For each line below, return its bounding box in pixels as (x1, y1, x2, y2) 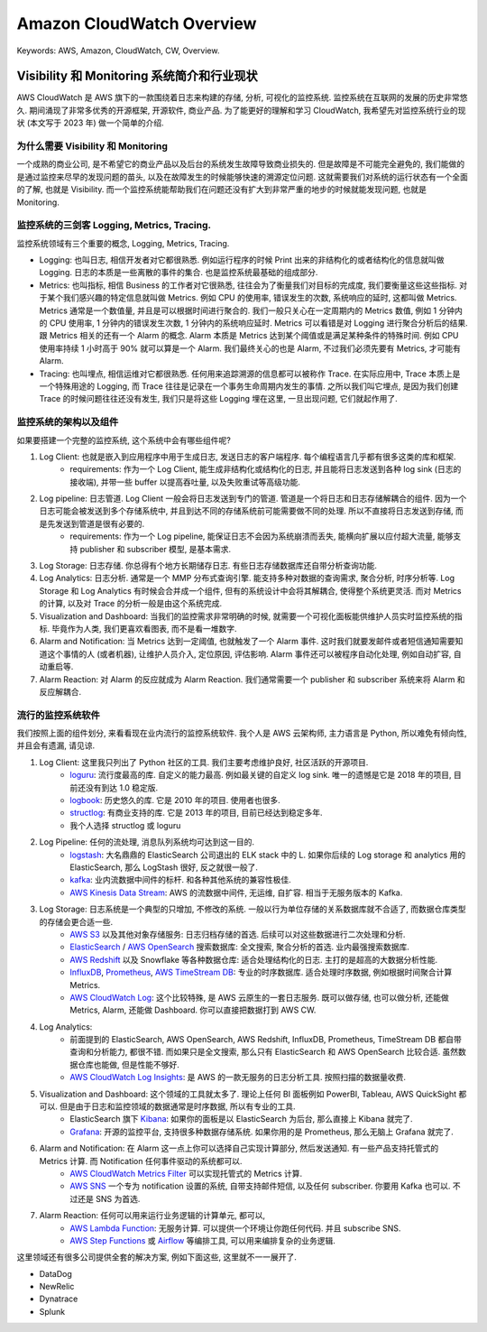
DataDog (39, 1268, 72, 1279)
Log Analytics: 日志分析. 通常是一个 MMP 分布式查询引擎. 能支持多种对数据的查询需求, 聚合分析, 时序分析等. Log (39, 573, 455, 584)
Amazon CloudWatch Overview (16, 14, 257, 33)
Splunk (39, 1306, 66, 1317)
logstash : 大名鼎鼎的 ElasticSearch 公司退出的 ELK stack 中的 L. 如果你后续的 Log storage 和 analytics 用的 (69, 849, 466, 860)
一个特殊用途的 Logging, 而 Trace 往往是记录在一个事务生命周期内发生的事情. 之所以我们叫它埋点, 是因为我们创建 (39, 380, 459, 392)
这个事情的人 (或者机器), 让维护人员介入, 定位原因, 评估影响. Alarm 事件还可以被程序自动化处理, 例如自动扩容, (46, 648, 452, 659)
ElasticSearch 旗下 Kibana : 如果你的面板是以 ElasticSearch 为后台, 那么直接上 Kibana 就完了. (69, 1114, 414, 1124)
